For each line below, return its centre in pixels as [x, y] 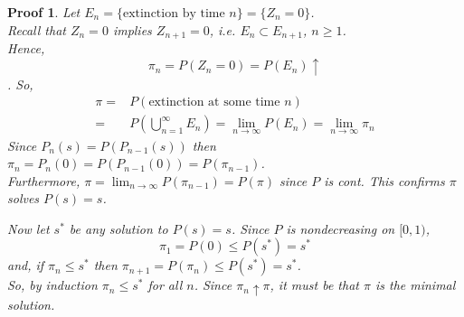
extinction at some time [214, 103]
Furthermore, [44, 180]
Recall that [37, 29]
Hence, [26, 48]
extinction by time [174, 14]
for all [165, 285]
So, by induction [52, 285]
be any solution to [118, 228]
